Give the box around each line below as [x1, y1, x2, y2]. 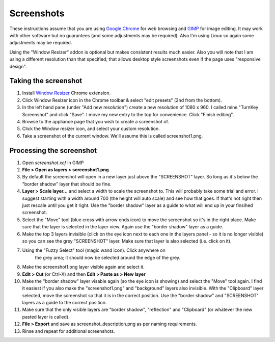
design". [9, 63, 27, 69]
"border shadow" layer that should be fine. [22, 181, 112, 187]
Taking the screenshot [9, 76, 82, 85]
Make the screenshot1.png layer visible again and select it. [22, 264, 145, 270]
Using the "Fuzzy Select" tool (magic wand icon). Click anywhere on [22, 247, 166, 253]
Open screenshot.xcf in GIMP [22, 160, 84, 166]
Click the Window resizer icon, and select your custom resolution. [22, 125, 160, 132]
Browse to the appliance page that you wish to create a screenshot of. [22, 118, 169, 124]
